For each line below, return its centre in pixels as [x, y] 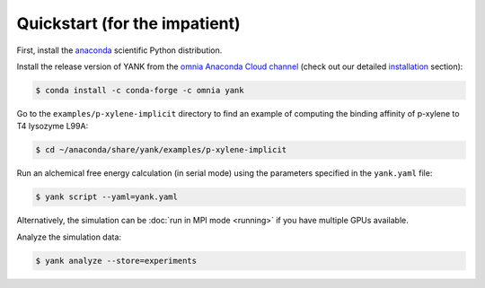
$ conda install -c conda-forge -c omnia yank [140, 90]
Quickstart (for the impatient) [129, 23]
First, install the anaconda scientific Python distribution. [119, 50]
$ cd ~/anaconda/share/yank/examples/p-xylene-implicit [161, 150]
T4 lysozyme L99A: [53, 127]
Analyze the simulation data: [69, 237]
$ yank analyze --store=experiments [116, 261]
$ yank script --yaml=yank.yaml [107, 197]
